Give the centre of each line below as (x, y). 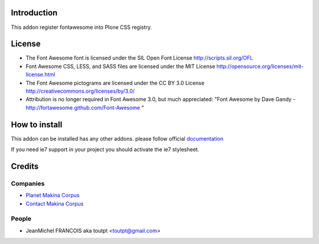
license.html (40, 74)
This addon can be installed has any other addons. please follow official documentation (117, 138)
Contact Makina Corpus (55, 203)
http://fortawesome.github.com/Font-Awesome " (85, 108)
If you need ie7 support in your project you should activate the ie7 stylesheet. (105, 149)
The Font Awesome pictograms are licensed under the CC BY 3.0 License (115, 83)
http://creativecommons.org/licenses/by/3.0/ (80, 91)
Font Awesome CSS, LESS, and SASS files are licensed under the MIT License (121, 66)
